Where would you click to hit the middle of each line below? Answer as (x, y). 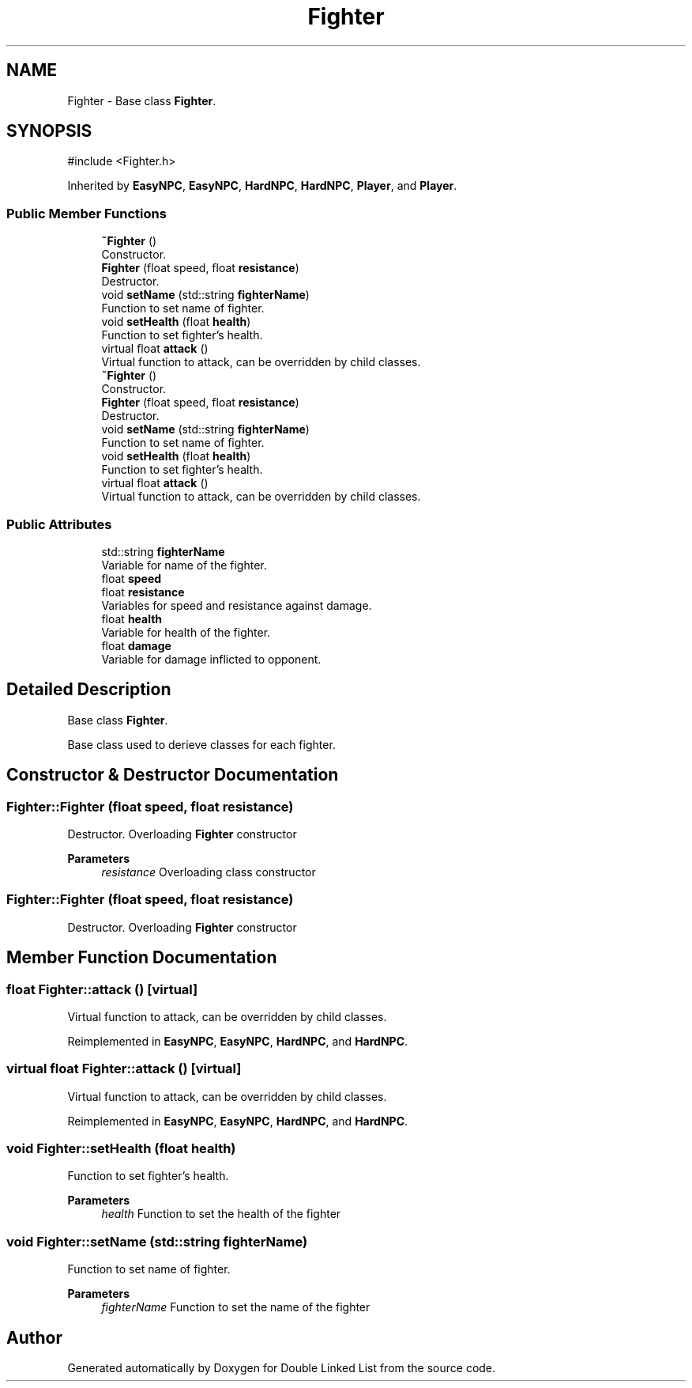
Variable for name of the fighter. (184, 565)
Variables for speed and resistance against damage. (237, 605)
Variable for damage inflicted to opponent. (211, 659)
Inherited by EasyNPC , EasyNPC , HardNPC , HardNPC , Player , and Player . (262, 186)
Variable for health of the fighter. (186, 632)
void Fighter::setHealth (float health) (121, 1149)
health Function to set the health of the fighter (221, 1214)
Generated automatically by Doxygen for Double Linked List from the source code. (282, 1368)
